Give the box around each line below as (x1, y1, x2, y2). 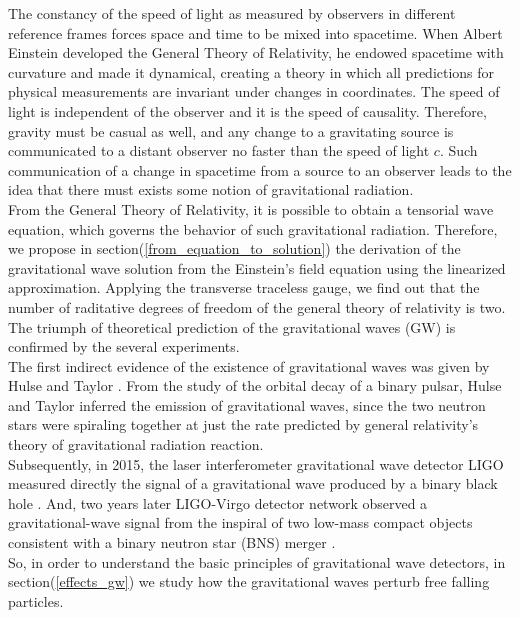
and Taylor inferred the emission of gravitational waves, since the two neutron (8, 394, 486, 415)
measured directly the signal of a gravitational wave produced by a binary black (8, 473, 498, 494)
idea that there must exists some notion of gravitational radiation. (8, 179, 414, 200)
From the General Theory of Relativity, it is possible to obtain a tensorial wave (8, 198, 494, 219)
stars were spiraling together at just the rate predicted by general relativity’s (8, 414, 479, 435)
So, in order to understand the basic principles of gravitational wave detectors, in (8, 551, 506, 572)
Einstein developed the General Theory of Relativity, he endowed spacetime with (8, 42, 504, 63)
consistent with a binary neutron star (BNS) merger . (8, 532, 336, 553)
